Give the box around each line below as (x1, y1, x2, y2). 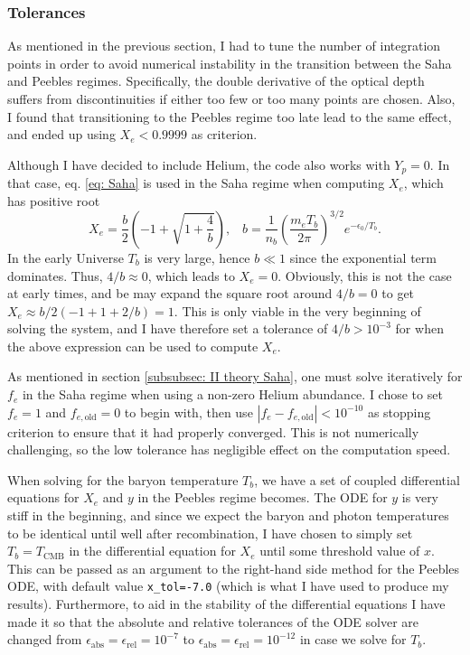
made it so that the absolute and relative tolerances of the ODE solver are (7, 612, 419, 631)
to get (381, 284, 415, 303)
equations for (7, 488, 80, 507)
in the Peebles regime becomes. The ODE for (137, 488, 388, 507)
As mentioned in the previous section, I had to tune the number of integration (7, 36, 441, 55)
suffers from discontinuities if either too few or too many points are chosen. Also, (7, 89, 456, 108)
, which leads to (147, 266, 235, 285)
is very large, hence (144, 248, 250, 267)
